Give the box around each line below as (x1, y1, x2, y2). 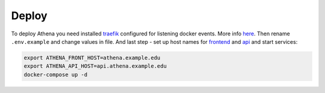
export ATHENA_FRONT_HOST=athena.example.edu (23, 54, 161, 61)
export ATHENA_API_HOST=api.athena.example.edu (23, 63, 167, 70)
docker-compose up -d (23, 71, 88, 78)
